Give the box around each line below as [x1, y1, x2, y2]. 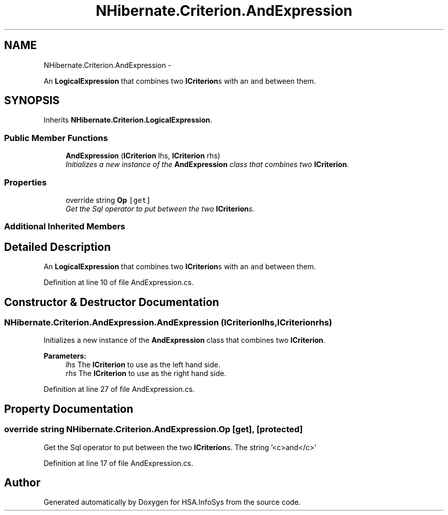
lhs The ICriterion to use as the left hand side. [65, 360, 220, 369]
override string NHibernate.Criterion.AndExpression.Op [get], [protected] [4, 424, 303, 435]
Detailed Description [4, 240, 111, 253]
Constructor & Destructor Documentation [4, 295, 219, 309]
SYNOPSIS [4, 94, 60, 107]
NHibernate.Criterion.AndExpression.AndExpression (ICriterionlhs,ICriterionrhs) [4, 317, 332, 327]
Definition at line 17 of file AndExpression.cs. [43, 458, 193, 467]
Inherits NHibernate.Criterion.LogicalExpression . [43, 115, 212, 125]
